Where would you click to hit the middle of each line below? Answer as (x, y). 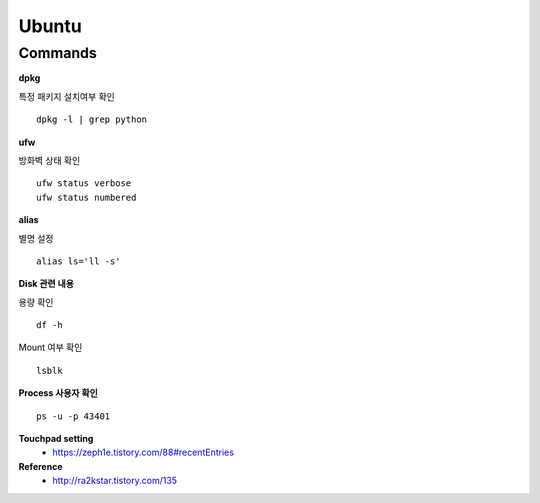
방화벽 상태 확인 (49, 160)
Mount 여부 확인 (50, 347)
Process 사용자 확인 (58, 393)
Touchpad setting (56, 439)
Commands (57, 53)
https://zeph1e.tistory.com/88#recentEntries (143, 452)
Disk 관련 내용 (46, 284)
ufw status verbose (84, 183)
